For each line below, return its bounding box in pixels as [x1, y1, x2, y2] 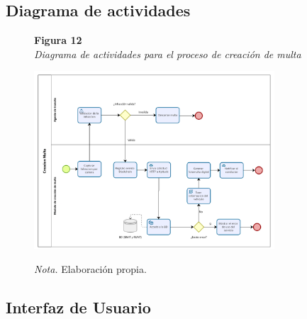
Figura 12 [34, 33, 82, 47]
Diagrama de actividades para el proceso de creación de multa [34, 46, 301, 61]
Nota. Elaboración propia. [34, 262, 147, 276]
